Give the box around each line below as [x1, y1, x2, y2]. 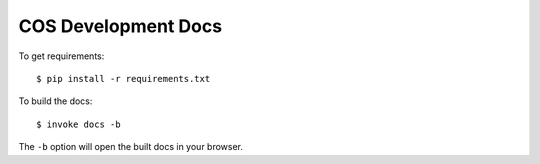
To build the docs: [18, 95, 93, 107]
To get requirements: [18, 50, 105, 62]
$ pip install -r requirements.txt [36, 73, 211, 84]
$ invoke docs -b [36, 118, 121, 130]
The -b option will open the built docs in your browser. [18, 141, 244, 153]
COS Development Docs [18, 15, 223, 37]
